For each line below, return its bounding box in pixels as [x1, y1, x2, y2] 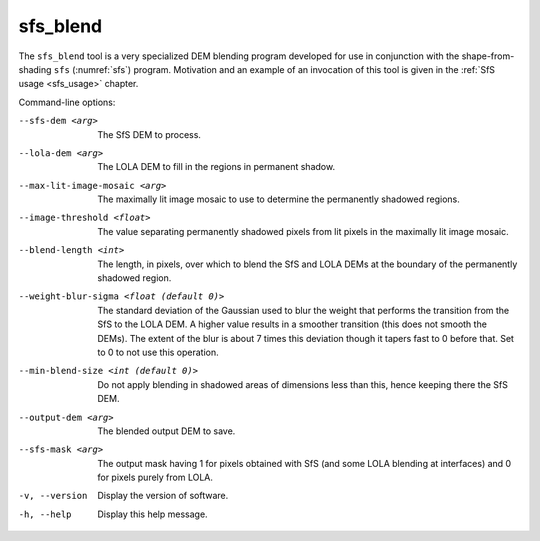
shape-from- [461, 50, 515, 62]
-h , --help [18, 508, 72, 520]
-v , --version [18, 490, 88, 502]
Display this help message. [97, 508, 209, 520]
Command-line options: [18, 96, 116, 108]
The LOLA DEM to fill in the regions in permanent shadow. [97, 161, 335, 173]
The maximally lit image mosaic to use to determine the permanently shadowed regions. [97, 193, 460, 205]
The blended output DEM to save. [97, 425, 236, 437]
